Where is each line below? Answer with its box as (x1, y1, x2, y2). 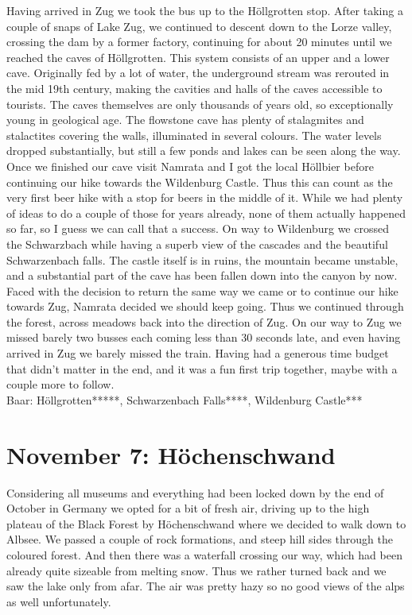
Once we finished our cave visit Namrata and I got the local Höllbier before (6, 157, 374, 174)
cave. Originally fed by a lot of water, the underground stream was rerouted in (6, 64, 390, 81)
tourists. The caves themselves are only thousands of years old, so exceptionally (6, 95, 394, 112)
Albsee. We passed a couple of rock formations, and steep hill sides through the (6, 531, 393, 547)
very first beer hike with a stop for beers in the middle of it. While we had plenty (6, 189, 403, 206)
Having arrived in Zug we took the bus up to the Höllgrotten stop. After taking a (6, 2, 403, 18)
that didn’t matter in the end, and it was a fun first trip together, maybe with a (6, 360, 398, 377)
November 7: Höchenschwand (6, 438, 336, 470)
